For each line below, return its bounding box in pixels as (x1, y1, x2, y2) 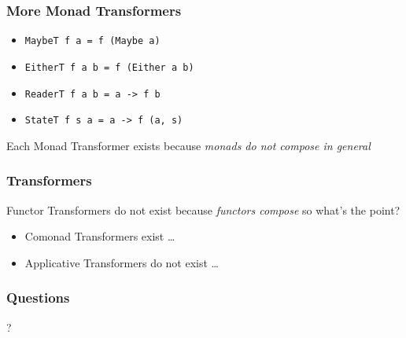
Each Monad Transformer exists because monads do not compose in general (6, 137, 371, 153)
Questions (6, 288, 70, 307)
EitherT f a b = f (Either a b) (24, 61, 194, 73)
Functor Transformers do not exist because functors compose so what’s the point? (6, 201, 400, 218)
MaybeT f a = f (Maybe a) (24, 35, 161, 47)
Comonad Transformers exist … (24, 228, 175, 244)
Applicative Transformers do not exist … (24, 254, 219, 270)
